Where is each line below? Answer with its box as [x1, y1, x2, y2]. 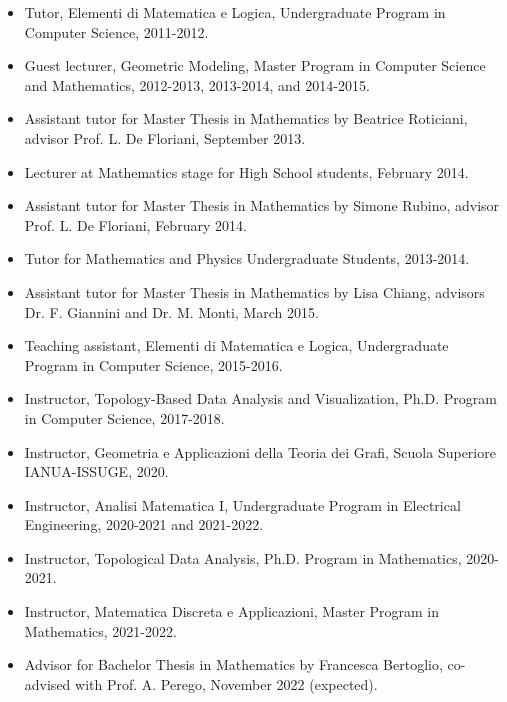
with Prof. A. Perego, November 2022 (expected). [75, 673, 378, 694]
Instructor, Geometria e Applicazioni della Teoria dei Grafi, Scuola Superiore [24, 441, 496, 462]
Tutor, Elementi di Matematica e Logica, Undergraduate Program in [24, 2, 446, 22]
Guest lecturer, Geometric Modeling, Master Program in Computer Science [24, 55, 486, 76]
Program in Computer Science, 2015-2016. [24, 354, 283, 375]
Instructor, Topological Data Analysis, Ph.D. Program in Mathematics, [24, 547, 462, 568]
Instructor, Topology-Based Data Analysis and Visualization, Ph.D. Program [24, 388, 497, 409]
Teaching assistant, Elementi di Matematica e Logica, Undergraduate [24, 335, 449, 356]
